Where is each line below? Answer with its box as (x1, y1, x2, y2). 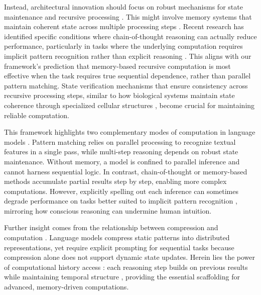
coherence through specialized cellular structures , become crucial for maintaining (4, 100, 255, 110)
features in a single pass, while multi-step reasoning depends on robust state (4, 146, 238, 157)
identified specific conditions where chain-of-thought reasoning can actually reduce (4, 31, 257, 41)
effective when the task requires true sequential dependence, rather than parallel (4, 70, 251, 81)
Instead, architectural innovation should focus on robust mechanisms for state (4, 2, 243, 12)
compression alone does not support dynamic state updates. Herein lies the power (4, 252, 255, 262)
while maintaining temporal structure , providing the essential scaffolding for (4, 271, 240, 282)
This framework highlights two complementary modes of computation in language (4, 127, 255, 137)
